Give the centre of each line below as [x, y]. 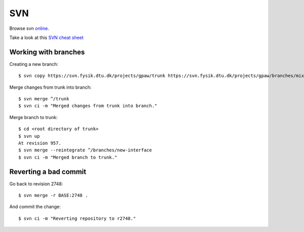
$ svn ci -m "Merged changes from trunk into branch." [88, 106]
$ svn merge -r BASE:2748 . [53, 196]
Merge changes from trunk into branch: [50, 87]
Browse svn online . [29, 28]
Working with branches [47, 52]
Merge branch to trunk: [33, 117]
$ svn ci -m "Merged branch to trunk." [68, 157]
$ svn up [29, 136]
